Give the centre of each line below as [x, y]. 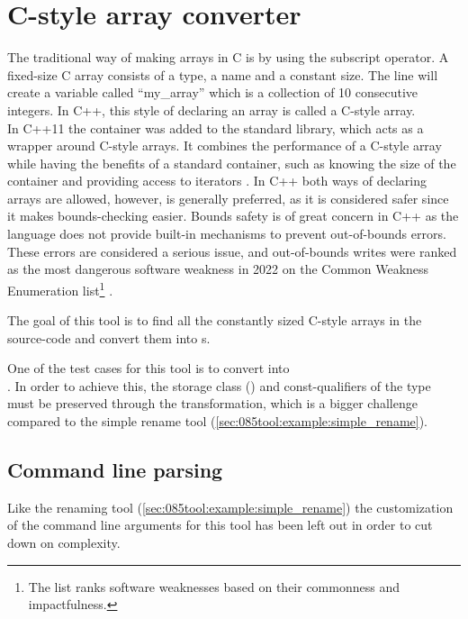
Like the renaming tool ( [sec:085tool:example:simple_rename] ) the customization [230, 507]
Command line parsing [115, 470]
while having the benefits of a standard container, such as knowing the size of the [232, 163]
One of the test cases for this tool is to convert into [148, 368]
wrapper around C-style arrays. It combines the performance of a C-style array [225, 146]
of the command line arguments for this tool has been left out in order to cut [220, 525]
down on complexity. [64, 543]
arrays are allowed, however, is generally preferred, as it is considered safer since [228, 198]
